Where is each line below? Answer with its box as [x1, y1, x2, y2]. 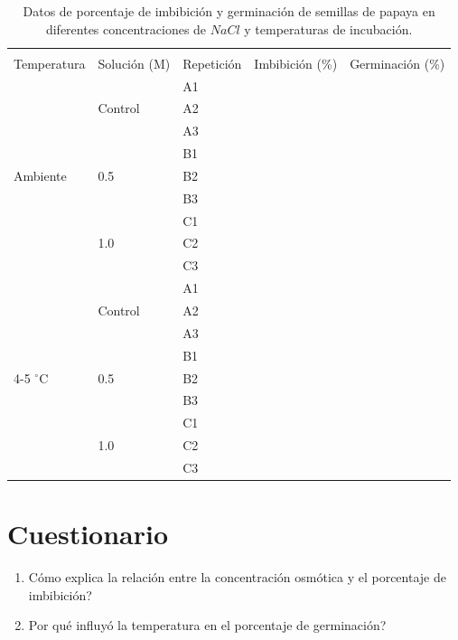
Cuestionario [7, 515, 169, 552]
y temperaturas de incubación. [244, 19, 413, 38]
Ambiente [14, 165, 67, 184]
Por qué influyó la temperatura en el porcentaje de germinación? [28, 616, 387, 635]
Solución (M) [98, 53, 171, 72]
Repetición [182, 53, 242, 72]
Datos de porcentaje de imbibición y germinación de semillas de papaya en [23, 2, 435, 20]
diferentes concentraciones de [45, 19, 207, 38]
